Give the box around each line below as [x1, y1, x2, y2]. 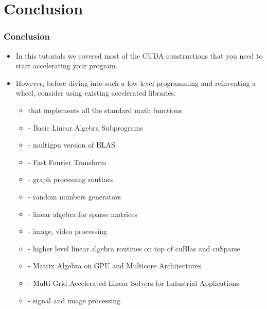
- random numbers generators [28, 191, 121, 202]
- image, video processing [28, 226, 107, 237]
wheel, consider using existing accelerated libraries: [15, 87, 176, 98]
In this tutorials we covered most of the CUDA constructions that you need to [15, 50, 263, 61]
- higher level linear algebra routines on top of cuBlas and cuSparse [28, 243, 240, 253]
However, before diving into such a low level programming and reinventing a [15, 77, 256, 88]
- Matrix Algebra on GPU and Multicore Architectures [28, 260, 201, 271]
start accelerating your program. [15, 60, 118, 71]
